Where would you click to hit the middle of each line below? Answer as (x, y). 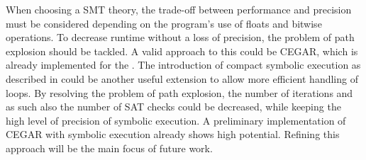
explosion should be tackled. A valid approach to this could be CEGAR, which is (182, 51)
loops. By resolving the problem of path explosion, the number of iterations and (179, 92)
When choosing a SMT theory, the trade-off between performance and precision (179, 9)
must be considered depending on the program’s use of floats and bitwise (164, 23)
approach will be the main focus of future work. (109, 148)
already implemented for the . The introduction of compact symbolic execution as (183, 65)
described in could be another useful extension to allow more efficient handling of (182, 78)
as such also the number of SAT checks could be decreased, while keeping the (173, 107)
